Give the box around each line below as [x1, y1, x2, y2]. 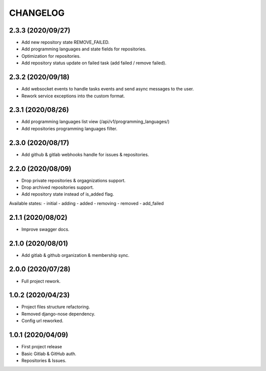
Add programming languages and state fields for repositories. [21, 46, 147, 52]
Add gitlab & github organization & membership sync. [21, 252, 130, 258]
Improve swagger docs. [21, 226, 70, 232]
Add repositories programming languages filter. [21, 125, 118, 131]
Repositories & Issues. [21, 357, 66, 363]
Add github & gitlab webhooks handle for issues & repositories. [21, 151, 149, 158]
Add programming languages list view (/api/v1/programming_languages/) [21, 119, 170, 124]
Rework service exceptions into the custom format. [21, 93, 125, 99]
